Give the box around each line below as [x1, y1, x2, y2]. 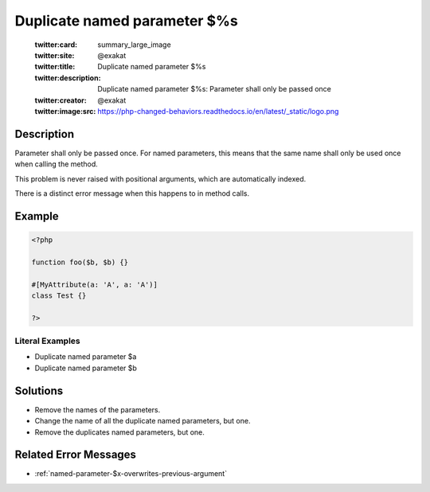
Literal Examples [14, 335, 80, 346]
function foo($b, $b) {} [31, 257, 129, 267]
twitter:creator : [34, 96, 87, 105]
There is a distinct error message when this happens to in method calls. [14, 188, 250, 198]
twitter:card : [34, 40, 78, 49]
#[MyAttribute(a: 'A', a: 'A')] [31, 279, 158, 289]
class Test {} [31, 291, 87, 300]
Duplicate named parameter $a [34, 352, 137, 361]
